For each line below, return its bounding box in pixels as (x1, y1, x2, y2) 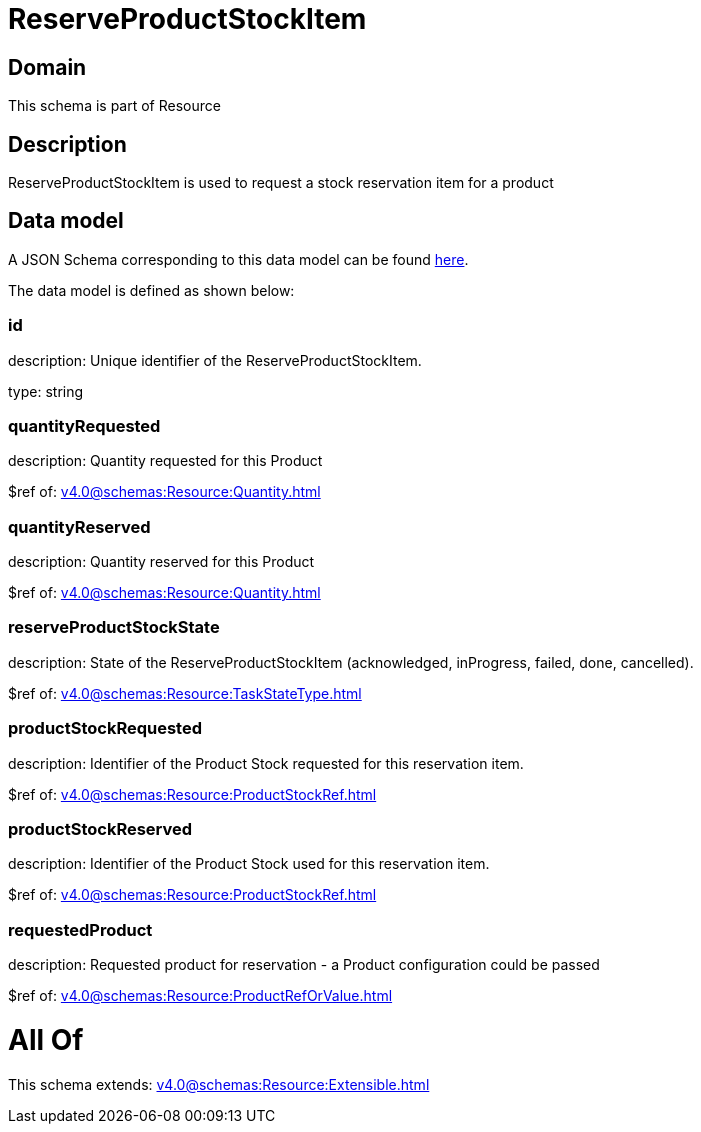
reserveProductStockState (8, 617, 220, 638)
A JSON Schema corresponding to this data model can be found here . (8, 250, 469, 268)
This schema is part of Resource (8, 97, 221, 115)
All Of (8, 1022, 84, 1057)
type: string (8, 382, 84, 400)
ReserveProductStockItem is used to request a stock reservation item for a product (8, 174, 554, 192)
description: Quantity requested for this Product (8, 452, 323, 470)
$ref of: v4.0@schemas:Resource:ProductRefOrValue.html (8, 987, 393, 1005)
